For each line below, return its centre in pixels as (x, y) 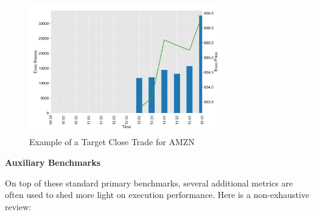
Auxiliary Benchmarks (53, 162)
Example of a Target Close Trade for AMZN (112, 142)
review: (18, 206)
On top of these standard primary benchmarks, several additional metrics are (149, 183)
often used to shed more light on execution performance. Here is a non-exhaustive (157, 195)
